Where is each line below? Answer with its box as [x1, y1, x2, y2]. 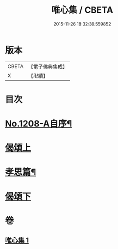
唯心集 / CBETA [51, 4, 114, 16]
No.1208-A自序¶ [5, 118, 72, 129]
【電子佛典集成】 [28, 63, 68, 70]
